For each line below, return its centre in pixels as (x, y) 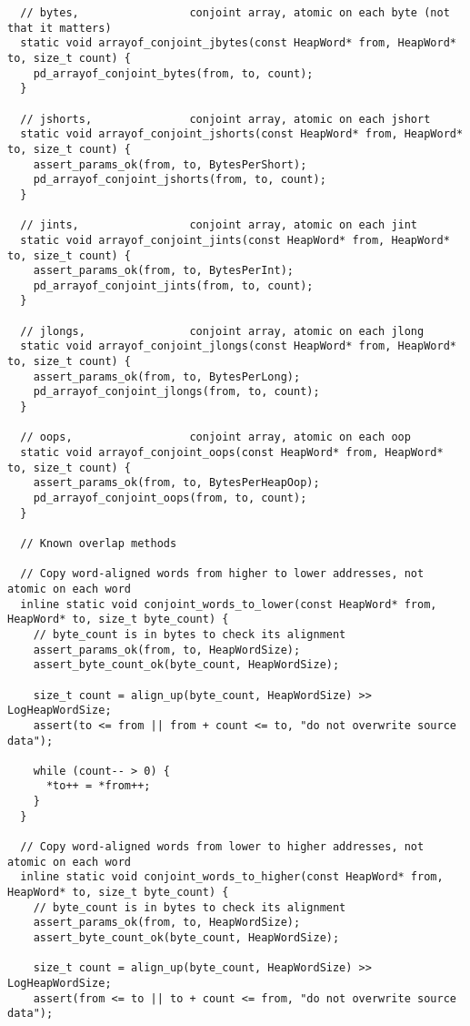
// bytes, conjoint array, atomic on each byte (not (235, 13)
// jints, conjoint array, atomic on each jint (219, 225)
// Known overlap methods (99, 543)
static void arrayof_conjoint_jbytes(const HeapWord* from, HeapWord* (238, 43)
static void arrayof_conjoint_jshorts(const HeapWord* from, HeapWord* (242, 134)
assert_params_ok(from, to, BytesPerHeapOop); (176, 483)
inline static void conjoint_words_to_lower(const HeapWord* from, (229, 604)
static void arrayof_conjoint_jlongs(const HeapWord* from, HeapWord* (238, 346)
